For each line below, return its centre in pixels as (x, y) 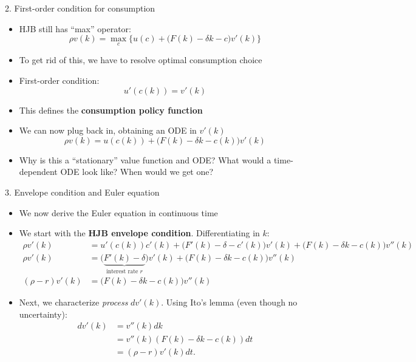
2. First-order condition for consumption (80, 8)
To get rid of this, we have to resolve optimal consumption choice (141, 60)
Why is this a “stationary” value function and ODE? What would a (145, 159)
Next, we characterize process (73, 302)
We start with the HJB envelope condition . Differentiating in (139, 233)
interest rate (122, 271)
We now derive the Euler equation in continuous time (118, 212)
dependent (38, 172)
